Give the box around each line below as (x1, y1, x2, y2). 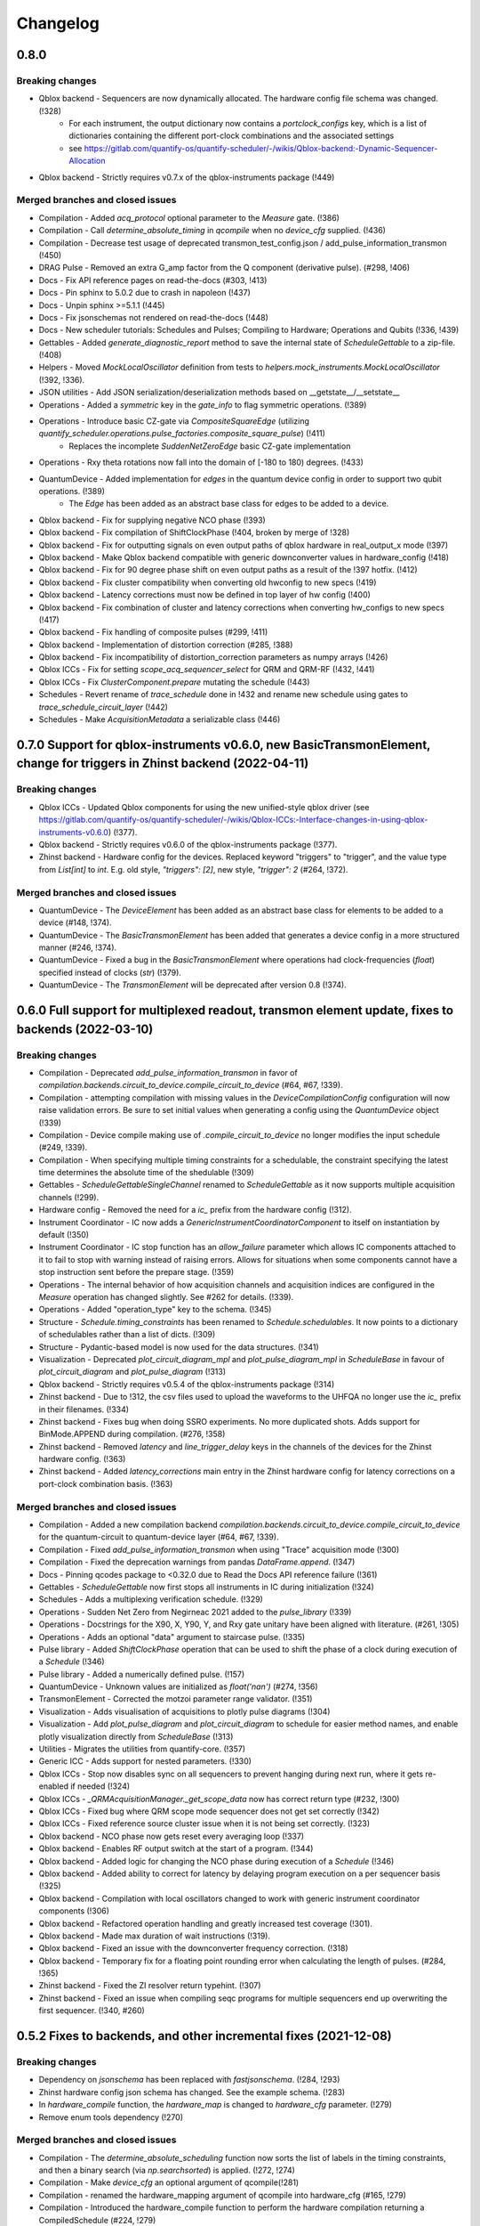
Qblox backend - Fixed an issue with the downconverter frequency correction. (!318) (38, 1943, 348, 1954)
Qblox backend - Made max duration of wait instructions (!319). (38, 1930, 271, 1941)
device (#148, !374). (38, 917, 112, 928)
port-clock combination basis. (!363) (38, 1478, 173, 1489)
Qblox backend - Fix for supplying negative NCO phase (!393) (38, 515, 266, 525)
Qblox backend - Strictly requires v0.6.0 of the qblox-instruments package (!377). (38, 839, 338, 849)
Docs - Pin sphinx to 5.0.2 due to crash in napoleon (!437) (38, 288, 251, 298)
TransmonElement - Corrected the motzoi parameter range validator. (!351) (38, 1694, 313, 1704)
